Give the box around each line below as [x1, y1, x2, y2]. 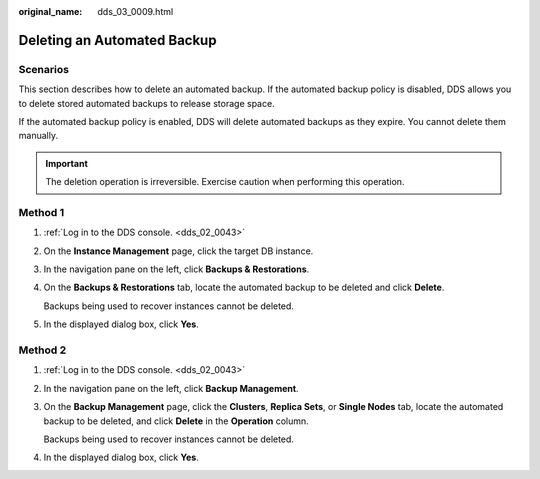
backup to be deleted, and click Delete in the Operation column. [43, 415, 309, 427]
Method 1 [18, 205, 65, 219]
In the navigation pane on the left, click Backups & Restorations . [43, 263, 310, 275]
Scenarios [18, 62, 70, 76]
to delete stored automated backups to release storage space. [18, 97, 275, 109]
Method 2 [18, 343, 67, 357]
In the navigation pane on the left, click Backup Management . [43, 382, 299, 394]
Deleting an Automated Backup [18, 31, 217, 49]
